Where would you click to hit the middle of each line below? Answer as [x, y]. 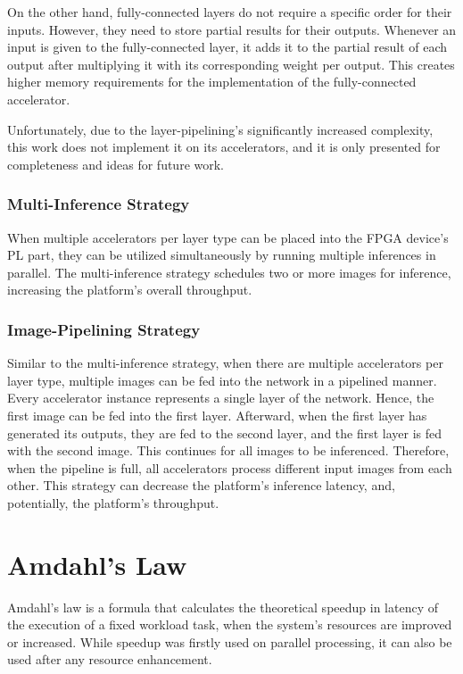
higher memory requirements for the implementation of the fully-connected [212, 82]
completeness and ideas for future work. [116, 164]
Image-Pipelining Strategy [104, 329]
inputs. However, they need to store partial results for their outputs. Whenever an [232, 29]
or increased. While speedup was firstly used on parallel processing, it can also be [230, 641]
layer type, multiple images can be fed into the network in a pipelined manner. [222, 380]
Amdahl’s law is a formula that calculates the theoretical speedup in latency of [223, 607]
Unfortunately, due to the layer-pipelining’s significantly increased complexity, [220, 129]
